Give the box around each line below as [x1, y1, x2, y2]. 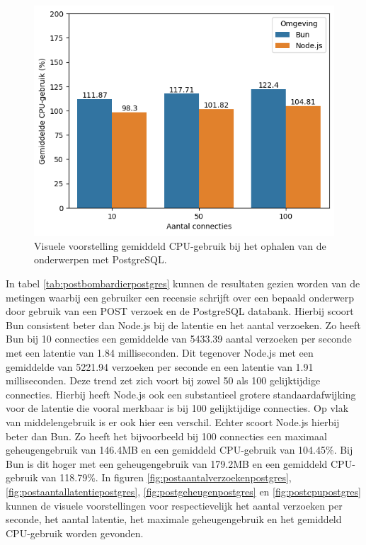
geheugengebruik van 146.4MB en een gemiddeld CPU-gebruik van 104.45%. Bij [6, 442, 353, 457]
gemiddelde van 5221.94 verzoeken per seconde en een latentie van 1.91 [6, 359, 314, 374]
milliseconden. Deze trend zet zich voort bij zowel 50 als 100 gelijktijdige [6, 373, 321, 388]
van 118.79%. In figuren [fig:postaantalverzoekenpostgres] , [41, 470, 292, 485]
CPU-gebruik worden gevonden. [6, 525, 144, 540]
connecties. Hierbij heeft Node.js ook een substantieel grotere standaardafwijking [6, 386, 356, 401]
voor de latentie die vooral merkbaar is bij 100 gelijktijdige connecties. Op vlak [6, 401, 349, 415]
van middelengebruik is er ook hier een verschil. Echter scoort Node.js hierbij [6, 414, 340, 429]
